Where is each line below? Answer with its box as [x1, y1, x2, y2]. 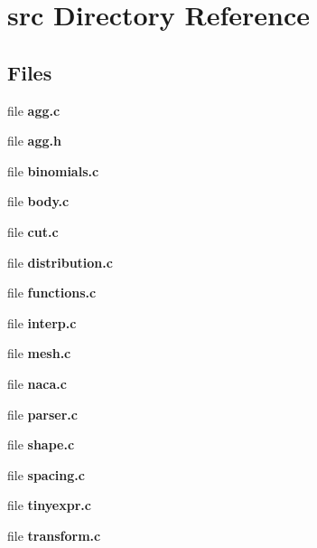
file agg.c [7, 100, 61, 119]
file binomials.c [7, 161, 99, 180]
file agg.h [7, 131, 61, 150]
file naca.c [7, 373, 67, 392]
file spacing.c [7, 465, 85, 484]
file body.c [7, 192, 70, 211]
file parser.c [7, 404, 78, 423]
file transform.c [7, 525, 101, 544]
